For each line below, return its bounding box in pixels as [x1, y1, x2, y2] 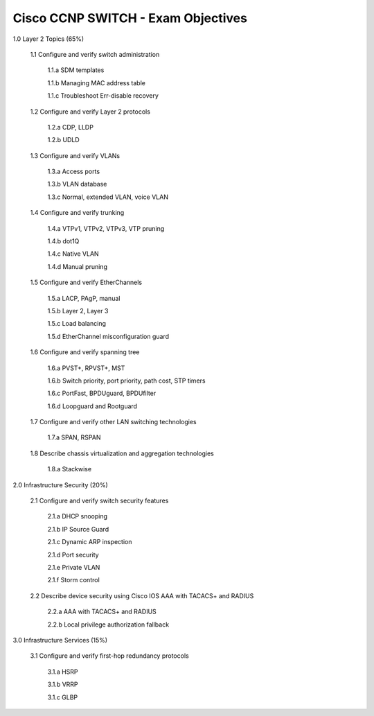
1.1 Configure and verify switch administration [30, 50, 160, 58]
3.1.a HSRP [47, 667, 79, 676]
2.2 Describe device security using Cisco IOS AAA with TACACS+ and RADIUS [30, 591, 254, 600]
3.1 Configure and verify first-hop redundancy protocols [30, 652, 190, 660]
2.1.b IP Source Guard [47, 525, 109, 533]
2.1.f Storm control [47, 576, 100, 584]
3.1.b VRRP [47, 680, 79, 689]
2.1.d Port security [47, 550, 100, 559]
